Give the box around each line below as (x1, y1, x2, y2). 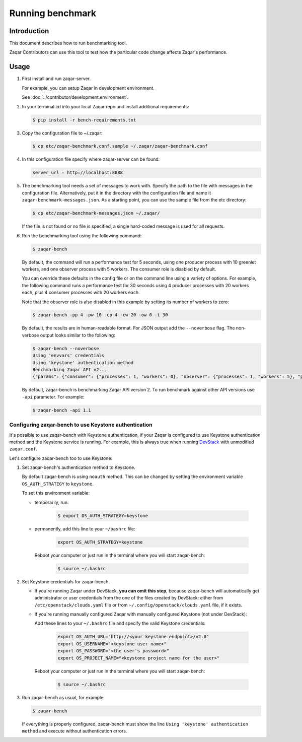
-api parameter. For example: (22, 393, 85, 400)
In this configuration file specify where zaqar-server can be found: (22, 156, 160, 162)
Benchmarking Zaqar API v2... (32, 367, 107, 373)
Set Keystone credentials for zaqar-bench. (22, 578, 110, 584)
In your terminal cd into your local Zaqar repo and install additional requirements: (22, 103, 189, 109)
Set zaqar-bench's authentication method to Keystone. (22, 464, 135, 470)
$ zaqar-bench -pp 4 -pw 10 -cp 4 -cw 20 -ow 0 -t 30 (32, 312, 168, 318)
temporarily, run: (34, 499, 69, 505)
